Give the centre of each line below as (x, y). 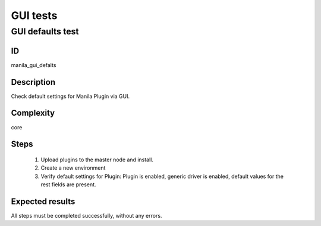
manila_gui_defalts (34, 65)
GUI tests (34, 15)
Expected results (43, 201)
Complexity (33, 113)
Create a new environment (73, 168)
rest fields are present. (68, 184)
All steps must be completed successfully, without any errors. (86, 216)
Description (33, 82)
